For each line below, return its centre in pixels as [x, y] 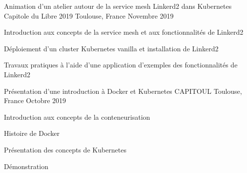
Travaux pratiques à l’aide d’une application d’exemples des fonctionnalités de [121, 65]
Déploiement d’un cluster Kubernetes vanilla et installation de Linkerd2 [111, 48]
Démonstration [26, 166]
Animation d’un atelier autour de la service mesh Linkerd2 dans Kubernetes [118, 6]
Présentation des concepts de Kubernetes [65, 149]
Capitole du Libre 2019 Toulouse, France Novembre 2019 [89, 15]
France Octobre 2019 [35, 100]
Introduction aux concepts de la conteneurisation [77, 117]
